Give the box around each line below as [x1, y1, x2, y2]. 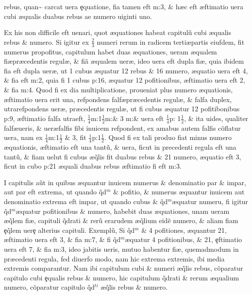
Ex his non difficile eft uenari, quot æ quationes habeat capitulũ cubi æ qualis [4, 27, 231, 37]
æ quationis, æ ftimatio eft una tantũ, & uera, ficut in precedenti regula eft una [4, 142, 236, 152]
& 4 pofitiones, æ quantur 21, [141, 225, 227, 235]
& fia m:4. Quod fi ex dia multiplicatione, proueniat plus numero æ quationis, [4, 84, 233, 94]
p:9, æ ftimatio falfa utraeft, [4, 113, 85, 123]
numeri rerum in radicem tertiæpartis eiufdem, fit [97, 36, 245, 47]
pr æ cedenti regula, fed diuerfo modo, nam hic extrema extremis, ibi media [4, 253, 225, 263]
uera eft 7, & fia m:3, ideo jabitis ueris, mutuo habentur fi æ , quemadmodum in [4, 243, 239, 254]
